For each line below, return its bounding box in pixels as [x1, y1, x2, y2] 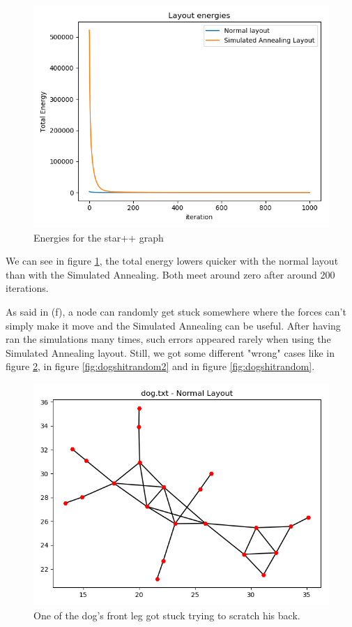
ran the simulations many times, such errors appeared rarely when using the [6, 332, 331, 346]
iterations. [6, 281, 49, 295]
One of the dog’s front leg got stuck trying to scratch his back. [33, 607, 300, 622]
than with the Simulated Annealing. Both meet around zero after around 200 [6, 267, 335, 281]
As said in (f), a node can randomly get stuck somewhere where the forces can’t [6, 304, 346, 318]
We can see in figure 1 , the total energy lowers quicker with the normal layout [6, 253, 339, 268]
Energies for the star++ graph [33, 230, 164, 244]
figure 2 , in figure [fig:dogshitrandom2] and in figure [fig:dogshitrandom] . [6, 359, 315, 374]
